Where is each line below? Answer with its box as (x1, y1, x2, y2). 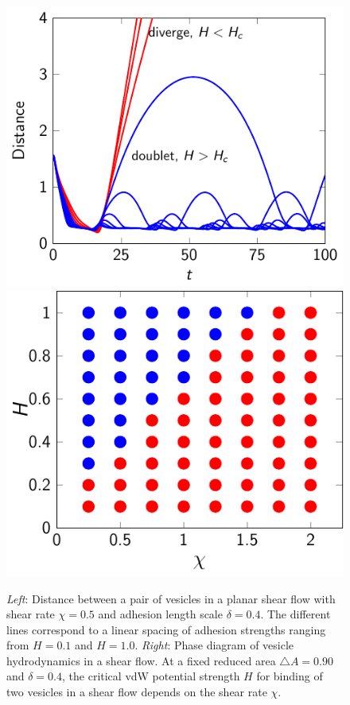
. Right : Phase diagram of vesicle (134, 637, 294, 653)
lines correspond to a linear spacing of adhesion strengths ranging (6, 621, 326, 637)
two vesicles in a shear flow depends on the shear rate (6, 684, 267, 700)
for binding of (256, 668, 323, 684)
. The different (260, 606, 331, 622)
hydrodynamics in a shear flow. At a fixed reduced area (6, 652, 276, 668)
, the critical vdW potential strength (62, 668, 240, 684)
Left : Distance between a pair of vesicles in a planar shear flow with (6, 590, 336, 606)
